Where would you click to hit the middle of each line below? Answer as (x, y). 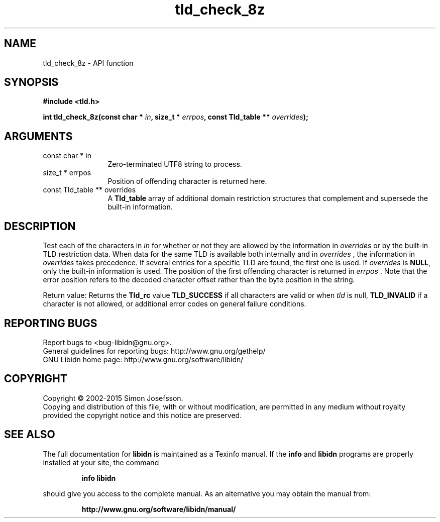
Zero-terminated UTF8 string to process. (175, 164)
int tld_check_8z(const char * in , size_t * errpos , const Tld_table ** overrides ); (176, 117)
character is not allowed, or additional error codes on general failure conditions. (175, 304)
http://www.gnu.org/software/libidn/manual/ (159, 509)
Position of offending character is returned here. (187, 181)
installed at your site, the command (101, 462)
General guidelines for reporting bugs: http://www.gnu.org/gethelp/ (154, 351)
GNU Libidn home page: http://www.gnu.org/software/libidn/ (143, 359)
